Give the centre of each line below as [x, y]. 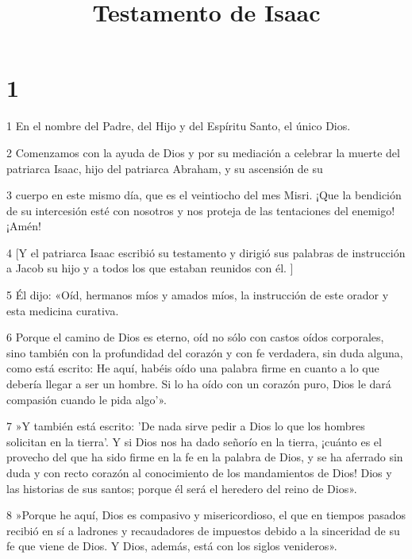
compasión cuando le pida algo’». [87, 399]
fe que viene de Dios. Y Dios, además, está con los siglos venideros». [172, 546]
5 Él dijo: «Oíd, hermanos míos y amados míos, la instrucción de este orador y [198, 295]
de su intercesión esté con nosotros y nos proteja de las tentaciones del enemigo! [201, 210]
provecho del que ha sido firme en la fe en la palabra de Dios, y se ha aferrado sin [205, 457]
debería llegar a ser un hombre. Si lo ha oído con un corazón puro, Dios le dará [199, 384]
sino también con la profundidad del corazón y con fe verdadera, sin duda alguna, [205, 352]
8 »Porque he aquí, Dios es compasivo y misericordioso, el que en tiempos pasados [206, 515]
